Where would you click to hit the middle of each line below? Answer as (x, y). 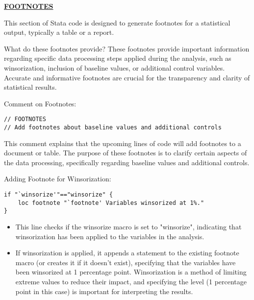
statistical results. (30, 87)
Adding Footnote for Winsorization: (58, 179)
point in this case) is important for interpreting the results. (104, 291)
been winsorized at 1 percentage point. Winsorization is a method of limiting (131, 272)
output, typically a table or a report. (59, 32)
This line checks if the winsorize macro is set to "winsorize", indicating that (128, 226)
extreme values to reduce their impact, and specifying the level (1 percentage (131, 281)
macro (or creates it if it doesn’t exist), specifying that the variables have (126, 262)
